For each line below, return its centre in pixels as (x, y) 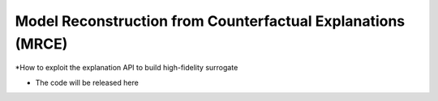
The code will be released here (87, 82)
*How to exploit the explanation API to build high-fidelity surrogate (127, 68)
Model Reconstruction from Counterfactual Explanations (210, 21)
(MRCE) (41, 44)
